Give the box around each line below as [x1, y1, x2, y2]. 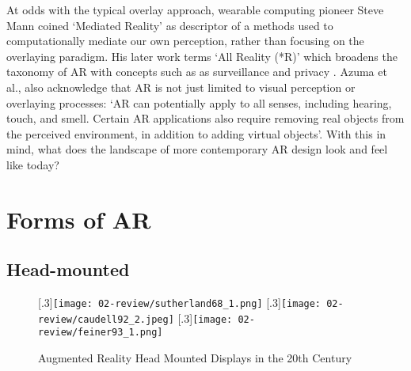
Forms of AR [6, 203, 151, 235]
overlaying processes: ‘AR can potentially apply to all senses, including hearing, [6, 94, 392, 111]
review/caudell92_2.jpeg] [38, 313, 174, 325]
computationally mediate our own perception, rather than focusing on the [6, 32, 364, 49]
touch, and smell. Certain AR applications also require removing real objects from [6, 110, 405, 127]
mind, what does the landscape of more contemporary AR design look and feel [6, 141, 388, 157]
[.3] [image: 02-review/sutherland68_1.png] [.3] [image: [38, 294, 322, 311]
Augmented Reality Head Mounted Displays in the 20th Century [38, 350, 352, 366]
